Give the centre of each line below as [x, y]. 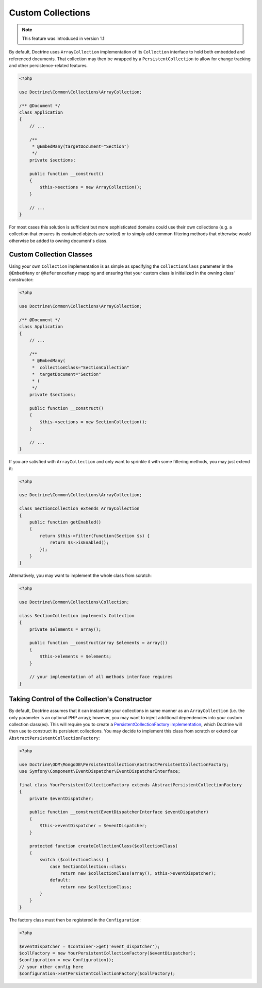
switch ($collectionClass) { [74, 860]
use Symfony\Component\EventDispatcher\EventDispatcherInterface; [100, 771]
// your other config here [51, 967]
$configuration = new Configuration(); [66, 960]
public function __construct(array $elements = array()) [98, 643]
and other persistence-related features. [48, 66]
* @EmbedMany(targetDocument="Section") [81, 147]
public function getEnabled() [65, 522]
